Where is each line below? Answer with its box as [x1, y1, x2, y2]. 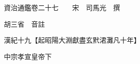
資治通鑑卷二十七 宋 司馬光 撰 [3, 2, 120, 12]
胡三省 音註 [3, 18, 45, 29]
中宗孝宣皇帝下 [3, 51, 52, 61]
